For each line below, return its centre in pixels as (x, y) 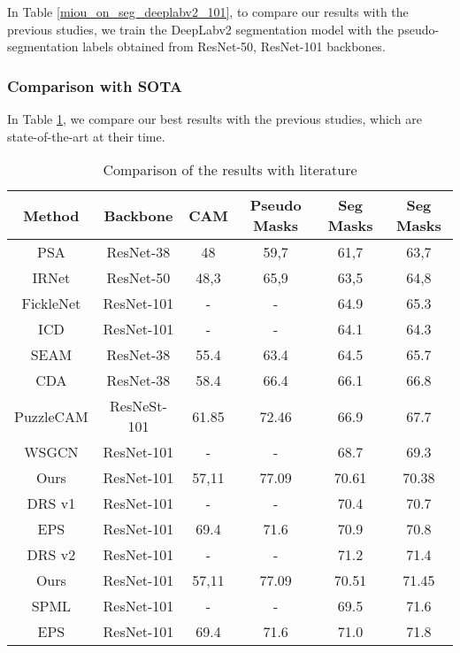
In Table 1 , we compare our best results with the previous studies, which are (215, 119)
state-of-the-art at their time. (86, 136)
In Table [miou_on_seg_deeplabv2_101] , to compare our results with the (208, 12)
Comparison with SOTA (95, 85)
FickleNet (51, 303)
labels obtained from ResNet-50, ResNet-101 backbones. (234, 46)
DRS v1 (51, 503)
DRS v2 (51, 555)
